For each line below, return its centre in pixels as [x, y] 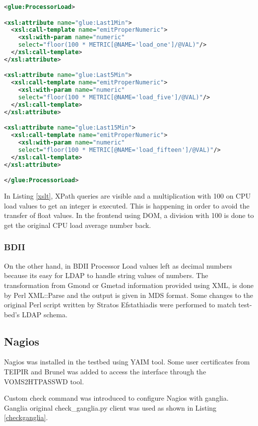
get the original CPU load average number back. [78, 225]
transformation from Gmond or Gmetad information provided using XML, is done [129, 285]
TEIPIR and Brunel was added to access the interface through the [105, 372]
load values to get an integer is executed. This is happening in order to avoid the [127, 205]
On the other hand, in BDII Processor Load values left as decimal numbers [118, 265]
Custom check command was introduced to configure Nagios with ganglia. [116, 398]
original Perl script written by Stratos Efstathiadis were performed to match [120, 305]
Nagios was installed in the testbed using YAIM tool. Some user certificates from [127, 362]
